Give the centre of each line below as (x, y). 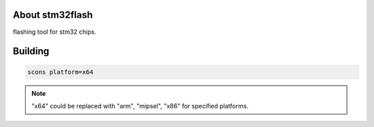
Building (31, 51)
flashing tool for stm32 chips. (55, 32)
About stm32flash (53, 15)
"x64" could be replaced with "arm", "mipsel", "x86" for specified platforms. (140, 106)
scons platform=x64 (60, 72)
